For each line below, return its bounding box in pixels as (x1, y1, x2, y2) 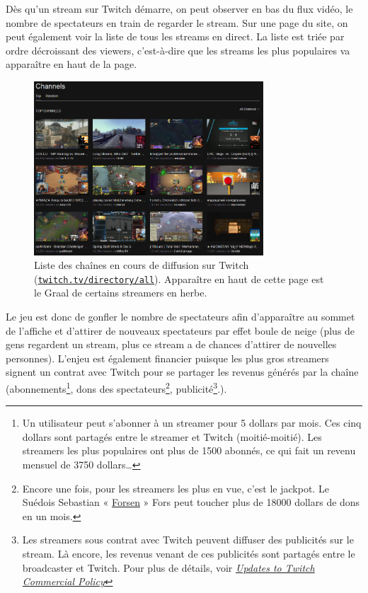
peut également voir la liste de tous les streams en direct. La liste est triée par (6, 29, 345, 44)
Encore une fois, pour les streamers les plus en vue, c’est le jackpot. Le (22, 480, 329, 495)
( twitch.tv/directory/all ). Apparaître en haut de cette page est (34, 271, 324, 286)
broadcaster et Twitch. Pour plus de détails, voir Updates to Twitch (22, 560, 315, 575)
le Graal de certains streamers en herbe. (34, 285, 207, 300)
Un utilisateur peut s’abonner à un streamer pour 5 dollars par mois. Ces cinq (22, 415, 362, 430)
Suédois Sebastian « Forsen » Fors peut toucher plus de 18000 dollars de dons (22, 495, 360, 509)
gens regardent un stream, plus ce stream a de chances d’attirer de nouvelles (6, 337, 337, 352)
